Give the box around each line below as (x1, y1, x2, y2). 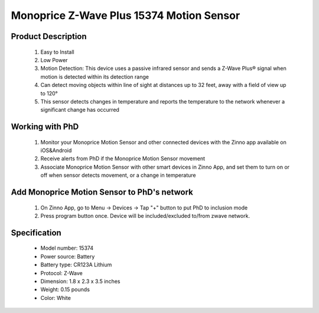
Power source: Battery (40, 253, 95, 260)
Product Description (11, 31, 87, 41)
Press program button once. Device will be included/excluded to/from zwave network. (40, 212, 250, 220)
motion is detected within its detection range (40, 73, 149, 80)
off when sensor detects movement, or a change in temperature (40, 172, 196, 179)
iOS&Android (40, 147, 72, 154)
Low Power (40, 56, 68, 63)
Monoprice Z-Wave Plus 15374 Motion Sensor (11, 9, 240, 22)
